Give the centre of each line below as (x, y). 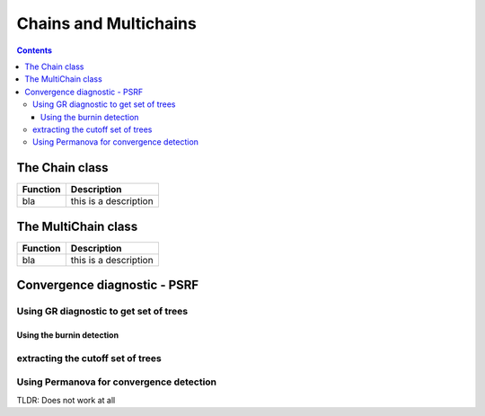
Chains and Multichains (106, 23)
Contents (35, 50)
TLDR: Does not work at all (66, 400)
